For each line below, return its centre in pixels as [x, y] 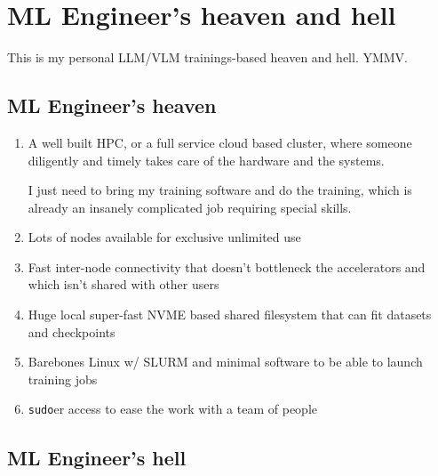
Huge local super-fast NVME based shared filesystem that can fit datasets [230, 315]
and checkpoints [72, 331]
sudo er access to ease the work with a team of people [172, 409]
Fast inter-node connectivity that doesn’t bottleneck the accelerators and [227, 266]
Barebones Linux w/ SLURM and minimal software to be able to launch [225, 362]
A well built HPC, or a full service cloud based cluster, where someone [220, 142]
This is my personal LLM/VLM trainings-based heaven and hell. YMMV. [208, 57]
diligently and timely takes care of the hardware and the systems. [206, 160]
